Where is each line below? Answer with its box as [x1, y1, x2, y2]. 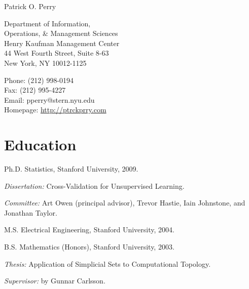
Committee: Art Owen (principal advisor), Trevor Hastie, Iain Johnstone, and [4, 197, 245, 208]
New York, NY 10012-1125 [4, 57, 87, 68]
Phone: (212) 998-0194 [4, 74, 74, 85]
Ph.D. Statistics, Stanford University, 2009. [4, 163, 138, 174]
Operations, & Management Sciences [4, 28, 118, 38]
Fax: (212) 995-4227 [4, 85, 66, 95]
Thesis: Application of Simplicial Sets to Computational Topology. [4, 258, 211, 269]
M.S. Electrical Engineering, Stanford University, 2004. [4, 224, 174, 235]
